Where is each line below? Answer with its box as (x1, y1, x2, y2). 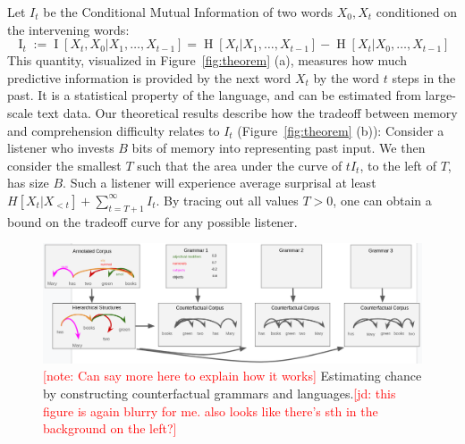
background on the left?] (43, 419, 177, 438)
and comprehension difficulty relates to (7, 121, 220, 139)
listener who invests (7, 138, 114, 157)
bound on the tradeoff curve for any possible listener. (7, 212, 298, 230)
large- (425, 86, 456, 105)
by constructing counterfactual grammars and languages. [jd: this (43, 384, 396, 403)
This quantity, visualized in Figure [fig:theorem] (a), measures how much (7, 51, 408, 70)
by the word (313, 68, 380, 87)
